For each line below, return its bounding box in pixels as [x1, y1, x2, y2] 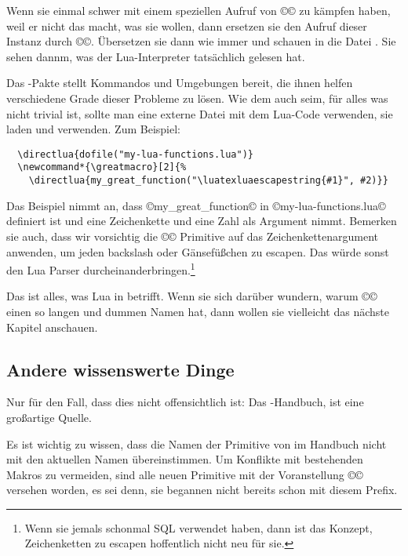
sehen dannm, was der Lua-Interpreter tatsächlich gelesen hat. [6, 48, 305, 64]
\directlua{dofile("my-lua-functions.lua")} [17, 148, 253, 160]
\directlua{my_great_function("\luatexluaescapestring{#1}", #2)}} [28, 175, 388, 187]
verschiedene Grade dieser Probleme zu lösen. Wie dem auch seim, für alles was [6, 89, 388, 106]
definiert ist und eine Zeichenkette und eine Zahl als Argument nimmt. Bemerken [6, 213, 397, 229]
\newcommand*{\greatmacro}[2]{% [17, 162, 187, 173]
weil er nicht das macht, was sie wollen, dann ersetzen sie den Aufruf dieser [6, 17, 367, 34]
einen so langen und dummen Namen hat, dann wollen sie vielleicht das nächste [6, 303, 389, 319]
